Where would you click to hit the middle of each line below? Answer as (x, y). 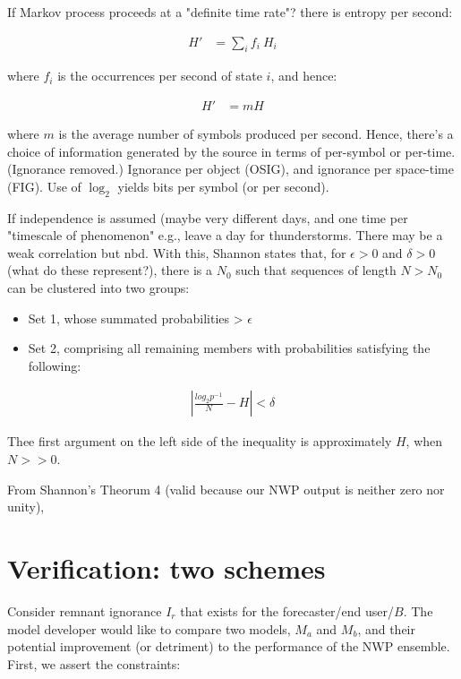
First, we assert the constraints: (94, 663)
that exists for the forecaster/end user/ (287, 610)
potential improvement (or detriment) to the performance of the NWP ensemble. (229, 646)
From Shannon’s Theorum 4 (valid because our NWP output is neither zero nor (226, 489)
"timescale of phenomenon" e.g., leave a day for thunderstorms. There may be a (225, 235)
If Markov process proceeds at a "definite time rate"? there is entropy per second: (230, 12)
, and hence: (304, 76)
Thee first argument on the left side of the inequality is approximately (200, 441)
